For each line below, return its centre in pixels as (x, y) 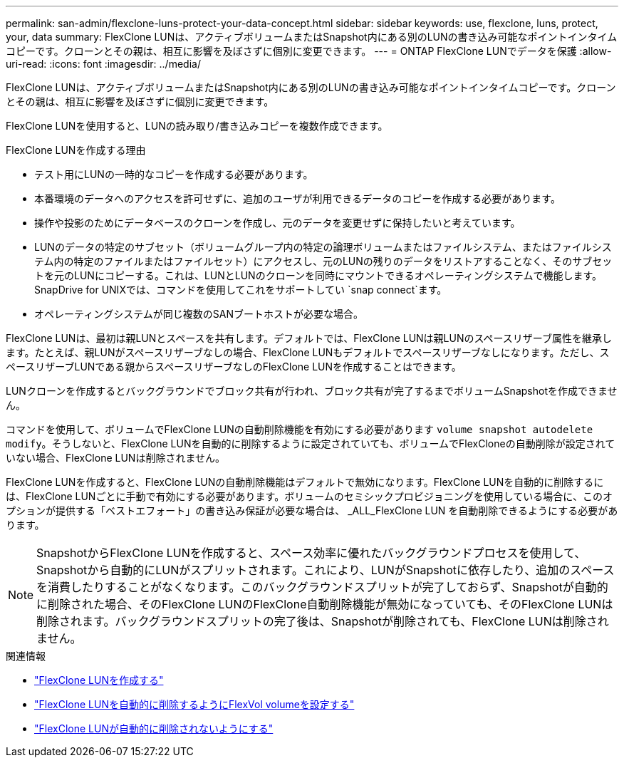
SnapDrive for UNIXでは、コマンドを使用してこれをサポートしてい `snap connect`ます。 (241, 290)
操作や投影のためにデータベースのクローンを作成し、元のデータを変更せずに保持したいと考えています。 (277, 223)
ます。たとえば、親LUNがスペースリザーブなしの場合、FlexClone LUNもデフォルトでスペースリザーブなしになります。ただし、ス (308, 352)
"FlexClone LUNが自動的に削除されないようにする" (154, 728)
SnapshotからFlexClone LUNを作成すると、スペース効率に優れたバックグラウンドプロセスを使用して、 (311, 553)
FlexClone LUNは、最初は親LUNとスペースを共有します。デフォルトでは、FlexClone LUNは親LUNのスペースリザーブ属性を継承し (309, 338)
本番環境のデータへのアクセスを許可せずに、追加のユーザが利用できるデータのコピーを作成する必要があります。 (297, 198)
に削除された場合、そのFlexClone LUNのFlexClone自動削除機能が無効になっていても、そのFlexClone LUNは (325, 604)
